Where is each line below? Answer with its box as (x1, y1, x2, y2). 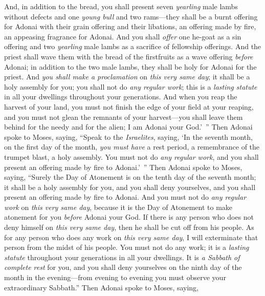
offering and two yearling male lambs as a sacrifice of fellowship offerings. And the (4, 41, 261, 52)
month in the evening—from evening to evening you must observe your (4, 272, 226, 283)
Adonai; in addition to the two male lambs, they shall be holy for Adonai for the (4, 61, 257, 72)
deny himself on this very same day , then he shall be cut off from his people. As (4, 222, 254, 232)
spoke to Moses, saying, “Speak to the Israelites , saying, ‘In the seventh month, (4, 131, 253, 142)
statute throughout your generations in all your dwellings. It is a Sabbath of (4, 251, 240, 262)
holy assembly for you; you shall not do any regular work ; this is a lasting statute (4, 81, 257, 92)
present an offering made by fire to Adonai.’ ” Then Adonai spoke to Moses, (4, 161, 242, 172)
